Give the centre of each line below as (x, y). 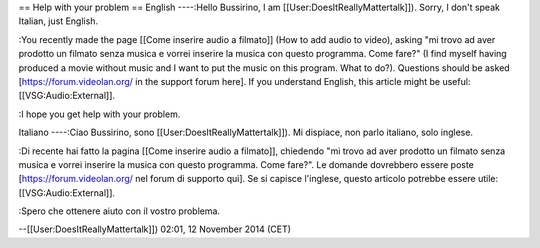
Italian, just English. (58, 21)
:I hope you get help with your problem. (99, 114)
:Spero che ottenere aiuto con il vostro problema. (119, 211)
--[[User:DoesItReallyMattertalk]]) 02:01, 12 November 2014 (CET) (155, 229)
